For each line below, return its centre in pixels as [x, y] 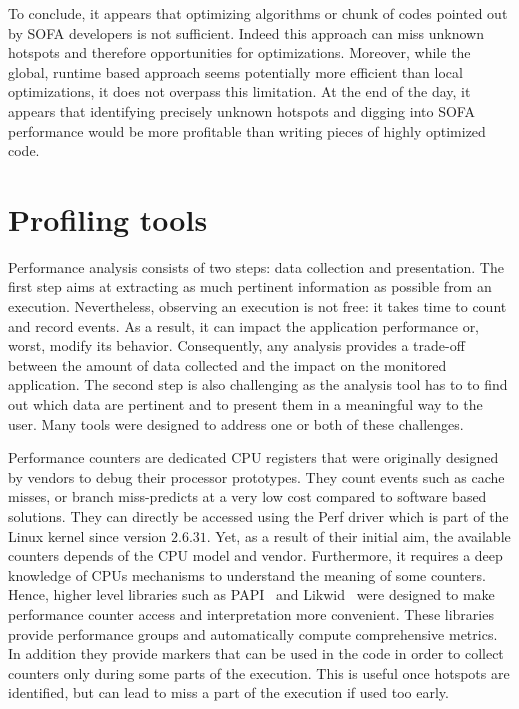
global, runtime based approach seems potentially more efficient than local [235, 71]
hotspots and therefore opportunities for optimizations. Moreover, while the [239, 52]
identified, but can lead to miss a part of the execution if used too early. [228, 692]
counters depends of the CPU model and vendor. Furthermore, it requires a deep [255, 555]
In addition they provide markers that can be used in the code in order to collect [256, 653]
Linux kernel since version [87, 535]
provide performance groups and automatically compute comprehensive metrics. [253, 633]
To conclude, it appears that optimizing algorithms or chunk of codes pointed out [258, 13]
